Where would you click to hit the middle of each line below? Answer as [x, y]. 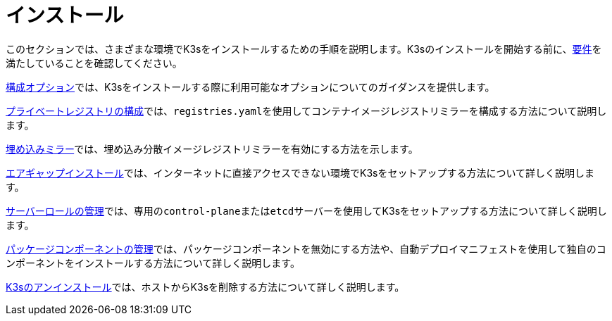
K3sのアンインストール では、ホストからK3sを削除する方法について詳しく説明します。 [205, 287]
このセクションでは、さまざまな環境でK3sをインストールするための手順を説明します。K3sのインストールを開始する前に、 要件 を [304, 49]
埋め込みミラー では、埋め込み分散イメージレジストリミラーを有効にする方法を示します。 [212, 149]
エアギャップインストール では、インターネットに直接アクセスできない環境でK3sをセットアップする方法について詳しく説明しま [300, 172]
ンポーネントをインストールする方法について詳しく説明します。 [153, 263]
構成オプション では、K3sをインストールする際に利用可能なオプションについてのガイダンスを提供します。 [250, 87]
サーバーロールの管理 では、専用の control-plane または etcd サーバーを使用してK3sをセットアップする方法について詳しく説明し [306, 210]
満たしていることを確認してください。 [94, 63]
